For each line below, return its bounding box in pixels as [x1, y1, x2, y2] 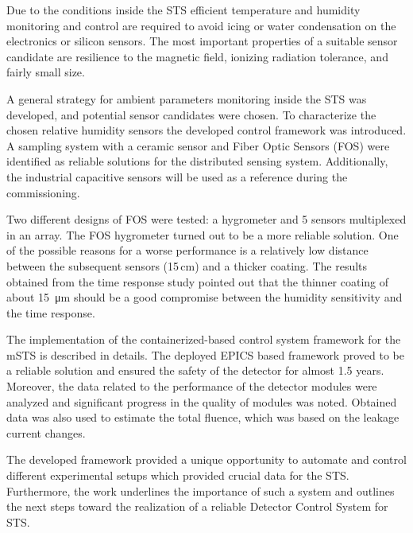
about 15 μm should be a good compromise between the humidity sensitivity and [6, 289, 403, 305]
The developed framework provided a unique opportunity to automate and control [6, 451, 407, 468]
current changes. [6, 424, 86, 441]
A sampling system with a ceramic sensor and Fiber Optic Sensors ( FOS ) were [6, 137, 390, 154]
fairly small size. [6, 64, 85, 80]
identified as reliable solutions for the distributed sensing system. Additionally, [6, 153, 388, 169]
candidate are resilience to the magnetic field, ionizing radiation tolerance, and [6, 48, 388, 64]
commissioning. [6, 184, 80, 200]
